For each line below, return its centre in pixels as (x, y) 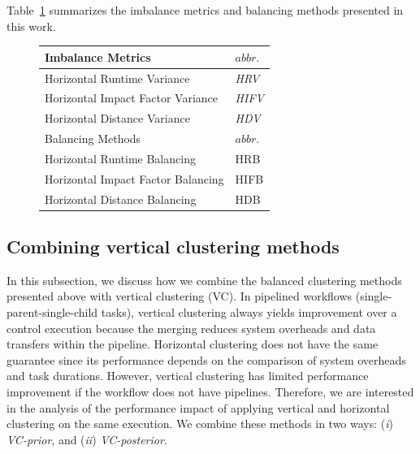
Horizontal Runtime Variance (117, 78)
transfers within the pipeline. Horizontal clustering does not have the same (193, 344)
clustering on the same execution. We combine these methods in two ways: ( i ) (200, 424)
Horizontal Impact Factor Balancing (134, 178)
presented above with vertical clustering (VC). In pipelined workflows (180, 296)
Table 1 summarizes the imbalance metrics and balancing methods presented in (205, 10)
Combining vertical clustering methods (173, 246)
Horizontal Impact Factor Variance (132, 98)
